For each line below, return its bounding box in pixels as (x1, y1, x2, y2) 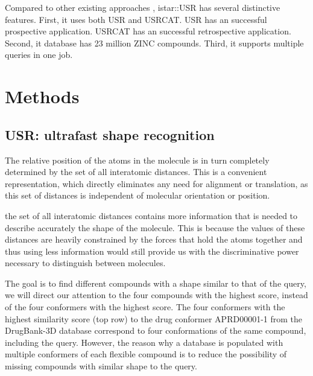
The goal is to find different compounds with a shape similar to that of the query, (5, 276, 306, 289)
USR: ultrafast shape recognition (5, 125, 215, 144)
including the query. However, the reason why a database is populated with (5, 336, 283, 348)
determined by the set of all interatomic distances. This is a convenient (5, 165, 267, 178)
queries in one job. (5, 48, 73, 61)
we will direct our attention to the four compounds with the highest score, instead (5, 288, 308, 301)
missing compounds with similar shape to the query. (5, 360, 197, 372)
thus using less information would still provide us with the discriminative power (5, 244, 299, 257)
